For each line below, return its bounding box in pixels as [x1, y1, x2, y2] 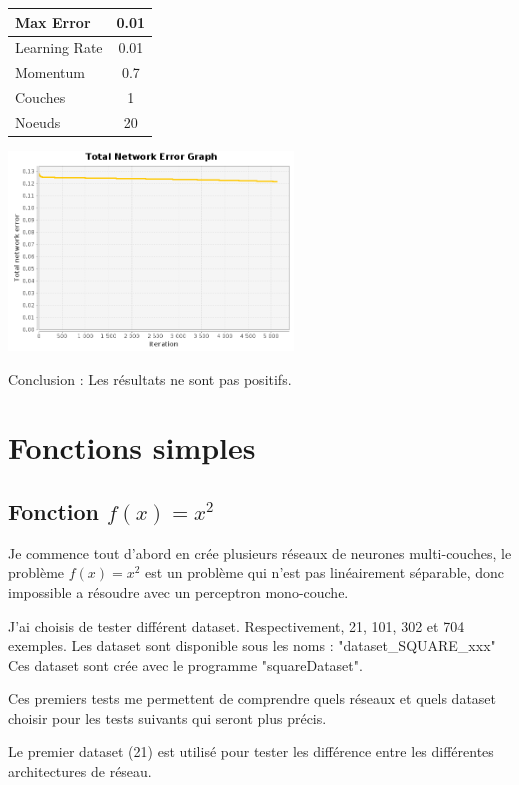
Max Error [15, 11, 91, 32]
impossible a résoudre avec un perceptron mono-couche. [8, 581, 349, 602]
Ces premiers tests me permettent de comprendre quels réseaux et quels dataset [8, 688, 497, 709]
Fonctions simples [8, 427, 256, 468]
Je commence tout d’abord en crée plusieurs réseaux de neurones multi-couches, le [8, 542, 512, 563]
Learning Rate [15, 37, 103, 58]
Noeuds [15, 111, 61, 132]
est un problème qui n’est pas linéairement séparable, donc [145, 562, 505, 583]
